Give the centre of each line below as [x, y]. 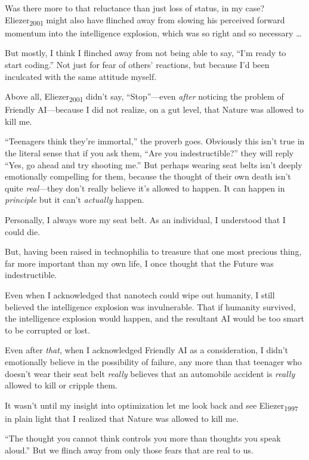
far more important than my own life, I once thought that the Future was [139, 263]
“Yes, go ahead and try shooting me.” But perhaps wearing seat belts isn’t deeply [154, 164]
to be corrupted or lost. [47, 330]
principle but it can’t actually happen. [75, 200]
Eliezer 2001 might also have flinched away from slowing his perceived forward [145, 20]
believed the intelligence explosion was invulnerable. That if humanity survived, [150, 306]
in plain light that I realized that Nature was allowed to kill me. [122, 418]
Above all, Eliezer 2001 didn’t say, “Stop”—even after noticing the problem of [144, 97]
